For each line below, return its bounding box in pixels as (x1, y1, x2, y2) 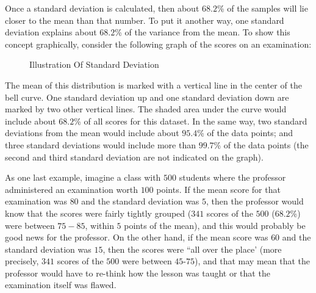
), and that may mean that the (195, 255, 311, 267)
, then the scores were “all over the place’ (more (102, 242, 282, 255)
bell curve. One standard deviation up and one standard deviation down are (5, 90, 289, 103)
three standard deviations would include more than (5, 138, 196, 151)
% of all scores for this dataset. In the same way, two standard (74, 114, 307, 127)
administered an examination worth (5, 183, 138, 195)
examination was (5, 195, 67, 208)
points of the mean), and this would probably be (124, 219, 306, 231)
